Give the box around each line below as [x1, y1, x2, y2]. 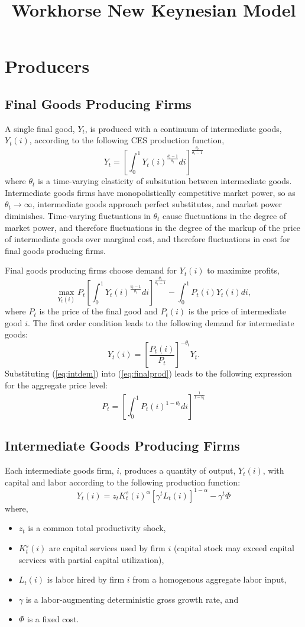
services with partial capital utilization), [18, 553, 164, 565]
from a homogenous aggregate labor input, [132, 573, 287, 586]
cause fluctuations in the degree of [163, 209, 287, 221]
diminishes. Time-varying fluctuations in [5, 209, 151, 221]
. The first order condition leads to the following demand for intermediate [28, 316, 294, 329]
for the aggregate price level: [5, 379, 108, 391]
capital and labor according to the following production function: [5, 475, 241, 488]
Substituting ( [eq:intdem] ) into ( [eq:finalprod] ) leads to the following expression [5, 367, 292, 380]
